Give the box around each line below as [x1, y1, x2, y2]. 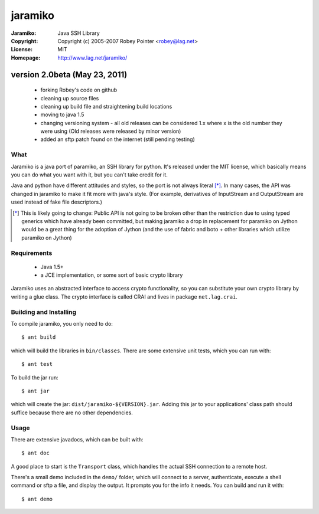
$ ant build [21, 334, 56, 341]
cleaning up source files [40, 94, 99, 102]
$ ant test [21, 361, 53, 368]
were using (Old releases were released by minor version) [40, 127, 181, 135]
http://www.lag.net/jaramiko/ [57, 54, 128, 61]
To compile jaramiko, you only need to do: [11, 320, 113, 327]
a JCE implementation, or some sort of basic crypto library [40, 271, 183, 279]
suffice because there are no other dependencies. [11, 409, 133, 416]
